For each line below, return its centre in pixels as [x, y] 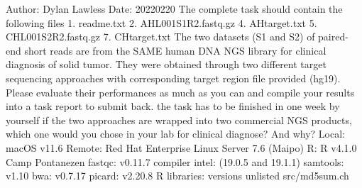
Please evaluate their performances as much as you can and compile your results [180, 92]
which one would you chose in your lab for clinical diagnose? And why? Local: [175, 134]
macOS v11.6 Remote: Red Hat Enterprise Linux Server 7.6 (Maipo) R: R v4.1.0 [181, 147]
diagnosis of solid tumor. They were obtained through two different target [166, 64]
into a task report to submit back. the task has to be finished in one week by [173, 106]
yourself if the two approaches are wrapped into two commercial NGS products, [179, 120]
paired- [333, 37]
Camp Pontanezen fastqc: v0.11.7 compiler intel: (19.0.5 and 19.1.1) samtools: [175, 161]
